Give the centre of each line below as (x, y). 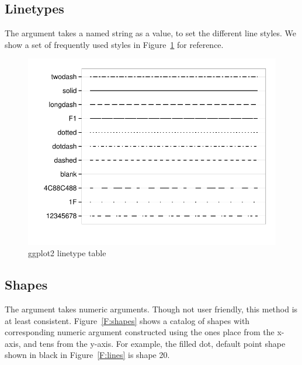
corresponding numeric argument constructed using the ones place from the (140, 332)
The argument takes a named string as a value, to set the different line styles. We (151, 33)
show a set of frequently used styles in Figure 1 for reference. (114, 44)
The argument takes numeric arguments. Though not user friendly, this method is (151, 309)
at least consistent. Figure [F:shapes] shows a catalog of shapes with (127, 320)
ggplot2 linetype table (67, 253)
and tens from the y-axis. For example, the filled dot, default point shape (155, 343)
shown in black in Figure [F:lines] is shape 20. (87, 355)
